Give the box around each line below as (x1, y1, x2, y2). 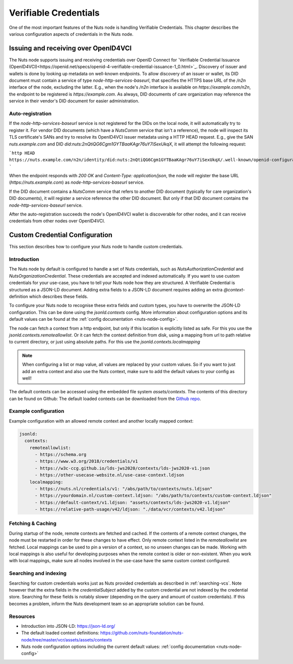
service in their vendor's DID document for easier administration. (9, 98, 139, 104)
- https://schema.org (35, 452, 86, 457)
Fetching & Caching (9, 520, 57, 527)
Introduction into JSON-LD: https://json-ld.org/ (21, 623, 116, 629)
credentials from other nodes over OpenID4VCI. (9, 218, 105, 224)
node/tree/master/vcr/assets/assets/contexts (21, 637, 112, 642)
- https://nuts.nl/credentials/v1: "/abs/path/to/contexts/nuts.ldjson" (35, 486, 212, 492)
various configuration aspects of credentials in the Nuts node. (9, 31, 134, 37)
